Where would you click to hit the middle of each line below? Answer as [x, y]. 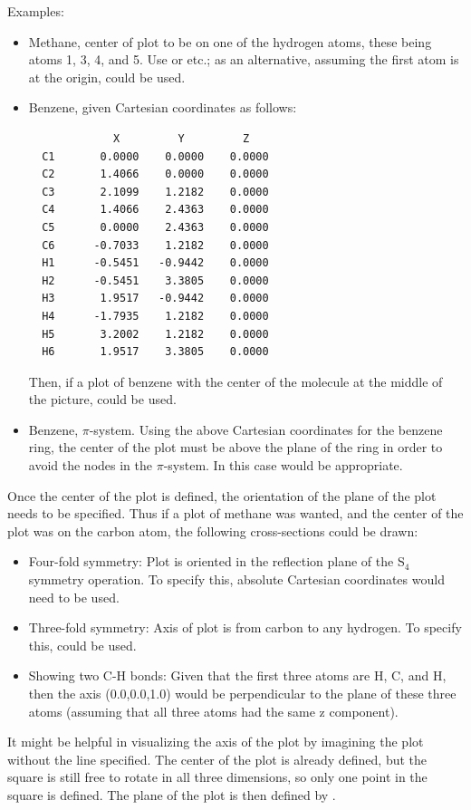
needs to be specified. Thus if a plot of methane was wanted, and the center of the [235, 513]
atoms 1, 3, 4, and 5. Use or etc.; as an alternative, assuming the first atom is [244, 59]
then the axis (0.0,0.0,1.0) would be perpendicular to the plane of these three [242, 693]
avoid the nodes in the [90, 465]
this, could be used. [82, 645]
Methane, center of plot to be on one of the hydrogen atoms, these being [230, 41]
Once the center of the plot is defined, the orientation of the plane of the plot [222, 495]
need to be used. [74, 597]
